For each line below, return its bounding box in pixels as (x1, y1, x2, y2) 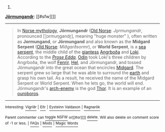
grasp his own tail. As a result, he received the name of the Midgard (17, 75, 155, 81)
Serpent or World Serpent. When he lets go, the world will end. (17, 80, 144, 86)
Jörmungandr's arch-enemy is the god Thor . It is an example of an (17, 86, 152, 91)
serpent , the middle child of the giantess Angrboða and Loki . (17, 49, 140, 55)
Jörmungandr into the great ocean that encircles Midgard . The (17, 65, 144, 70)
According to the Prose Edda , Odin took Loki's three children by (17, 54, 146, 60)
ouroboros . (17, 90, 40, 96)
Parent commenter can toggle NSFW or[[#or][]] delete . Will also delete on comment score (5, 115, 159, 120)
